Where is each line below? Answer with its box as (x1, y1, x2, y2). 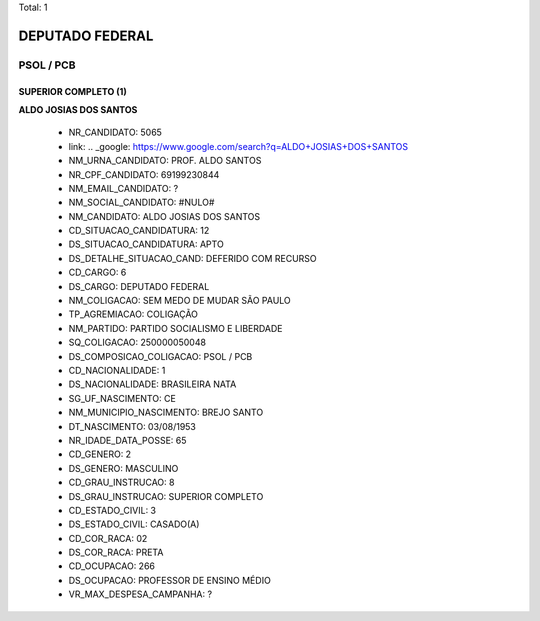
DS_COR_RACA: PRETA (68, 546, 164, 559)
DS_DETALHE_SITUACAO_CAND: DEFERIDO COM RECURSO (68, 252, 317, 264)
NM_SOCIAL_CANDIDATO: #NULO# (68, 196, 215, 209)
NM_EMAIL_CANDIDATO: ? (68, 182, 179, 194)
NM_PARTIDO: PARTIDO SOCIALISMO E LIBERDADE (68, 322, 284, 334)
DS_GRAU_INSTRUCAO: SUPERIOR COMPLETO (68, 490, 264, 502)
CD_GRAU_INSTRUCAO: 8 (68, 476, 175, 489)
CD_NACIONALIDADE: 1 (68, 365, 166, 376)
